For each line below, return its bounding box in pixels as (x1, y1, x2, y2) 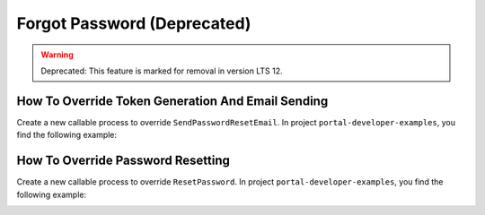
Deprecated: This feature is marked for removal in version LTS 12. (40, 65, 283, 76)
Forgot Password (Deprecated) (16, 13, 251, 33)
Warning (40, 49, 74, 60)
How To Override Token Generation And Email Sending (16, 93, 329, 108)
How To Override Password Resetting (16, 153, 231, 168)
